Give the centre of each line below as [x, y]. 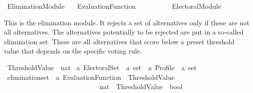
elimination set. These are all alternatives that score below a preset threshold [119, 41]
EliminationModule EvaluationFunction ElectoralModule [114, 6]
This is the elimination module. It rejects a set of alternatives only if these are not [127, 22]
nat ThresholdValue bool [141, 86]
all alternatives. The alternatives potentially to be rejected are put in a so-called [124, 32]
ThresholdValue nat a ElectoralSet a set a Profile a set [102, 67]
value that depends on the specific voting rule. [73, 51]
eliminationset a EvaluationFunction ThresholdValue [91, 77]
